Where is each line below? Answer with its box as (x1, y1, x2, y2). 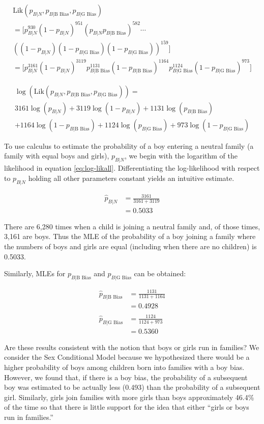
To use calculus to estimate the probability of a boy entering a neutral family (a (4, 140, 254, 151)
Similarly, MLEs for (4, 268, 66, 279)
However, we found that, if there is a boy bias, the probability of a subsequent (4, 372, 248, 382)
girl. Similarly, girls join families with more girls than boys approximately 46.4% (4, 391, 254, 402)
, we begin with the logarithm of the (124, 150, 238, 161)
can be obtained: (134, 268, 186, 279)
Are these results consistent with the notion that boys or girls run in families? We (4, 341, 259, 352)
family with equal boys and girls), (4, 150, 109, 161)
